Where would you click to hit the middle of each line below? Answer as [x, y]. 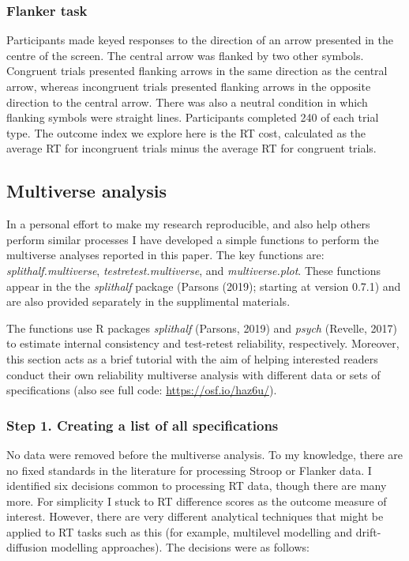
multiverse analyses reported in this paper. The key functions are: [165, 255]
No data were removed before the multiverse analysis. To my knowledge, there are [205, 454]
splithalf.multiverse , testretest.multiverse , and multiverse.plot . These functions [194, 270]
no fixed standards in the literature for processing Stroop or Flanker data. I [189, 470]
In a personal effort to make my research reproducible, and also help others [188, 224]
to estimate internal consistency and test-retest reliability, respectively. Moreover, [203, 343]
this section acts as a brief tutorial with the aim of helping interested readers [192, 358]
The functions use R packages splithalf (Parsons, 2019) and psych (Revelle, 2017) [202, 328]
